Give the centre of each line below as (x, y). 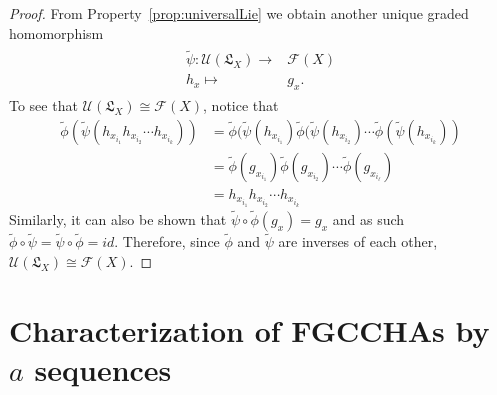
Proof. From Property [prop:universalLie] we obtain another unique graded (239, 13)
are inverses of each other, (358, 241)
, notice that (241, 105)
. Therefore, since (167, 241)
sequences (103, 368)
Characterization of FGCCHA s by (249, 329)
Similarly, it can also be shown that (118, 219)
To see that (43, 105)
